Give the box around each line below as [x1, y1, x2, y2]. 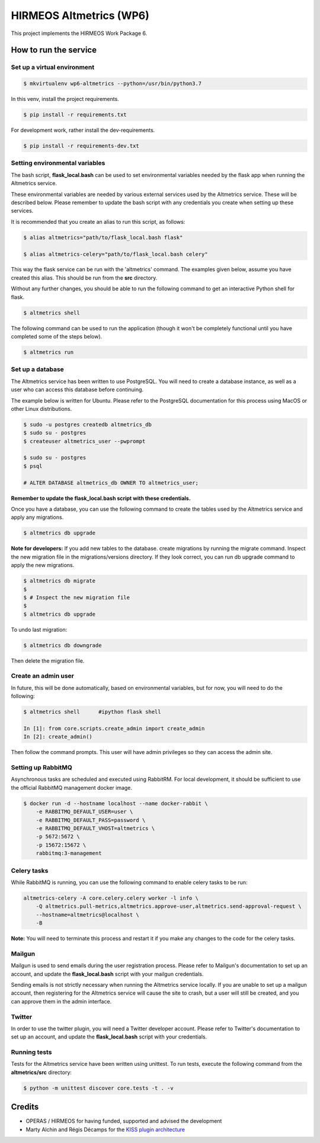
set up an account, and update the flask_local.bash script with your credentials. [11, 1033, 207, 1040]
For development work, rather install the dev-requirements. [11, 126, 155, 134]
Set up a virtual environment [11, 63, 95, 71]
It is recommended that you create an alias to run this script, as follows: [11, 218, 185, 225]
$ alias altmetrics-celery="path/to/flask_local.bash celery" [23, 251, 208, 258]
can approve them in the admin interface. [11, 998, 112, 1005]
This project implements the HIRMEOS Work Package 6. [11, 30, 148, 37]
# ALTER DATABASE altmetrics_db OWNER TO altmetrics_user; [23, 479, 199, 486]
